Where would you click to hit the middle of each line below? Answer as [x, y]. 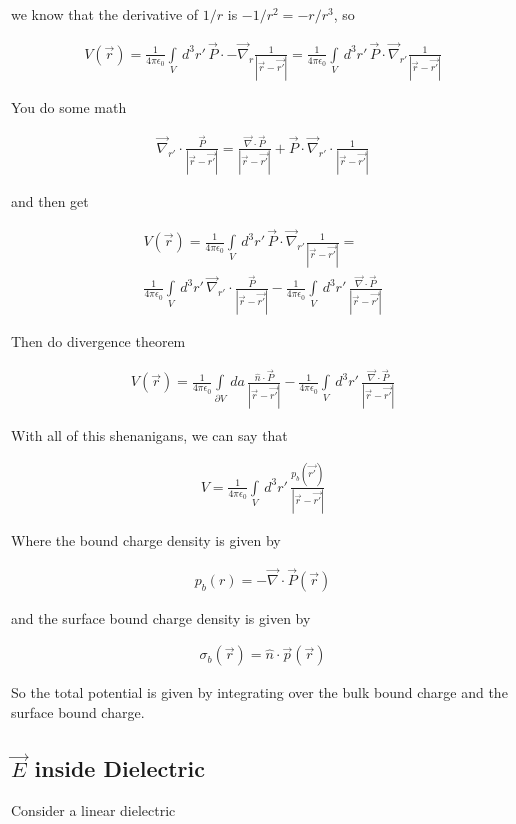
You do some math [69, 107]
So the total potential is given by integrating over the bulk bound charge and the [259, 692]
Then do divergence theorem [98, 340]
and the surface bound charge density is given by [161, 617]
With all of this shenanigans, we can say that [149, 434]
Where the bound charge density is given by [146, 540]
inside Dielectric [119, 768]
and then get [50, 201]
